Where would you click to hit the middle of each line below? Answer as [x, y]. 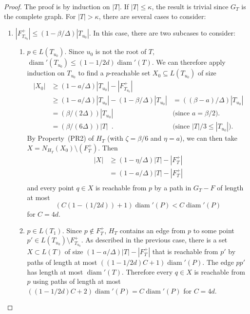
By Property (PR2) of [60, 138]
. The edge [218, 262]
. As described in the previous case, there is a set [154, 240]
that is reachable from [185, 251]
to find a [91, 73]
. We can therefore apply [189, 62]
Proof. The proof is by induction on [57, 6]
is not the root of [121, 51]
